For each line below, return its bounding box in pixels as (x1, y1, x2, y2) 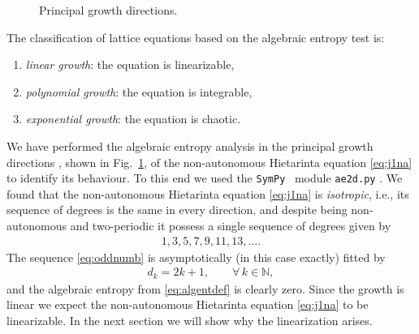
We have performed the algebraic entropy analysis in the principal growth (6, 137, 374, 154)
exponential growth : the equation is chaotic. (25, 110, 241, 127)
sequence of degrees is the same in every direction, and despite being (6, 201, 348, 218)
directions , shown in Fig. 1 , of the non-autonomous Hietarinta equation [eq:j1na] (6, 153, 413, 170)
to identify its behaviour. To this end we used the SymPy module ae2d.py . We (6, 169, 403, 186)
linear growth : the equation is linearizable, (25, 56, 235, 73)
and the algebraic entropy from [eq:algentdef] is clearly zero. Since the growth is (6, 280, 404, 297)
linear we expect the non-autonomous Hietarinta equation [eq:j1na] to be (6, 296, 369, 313)
